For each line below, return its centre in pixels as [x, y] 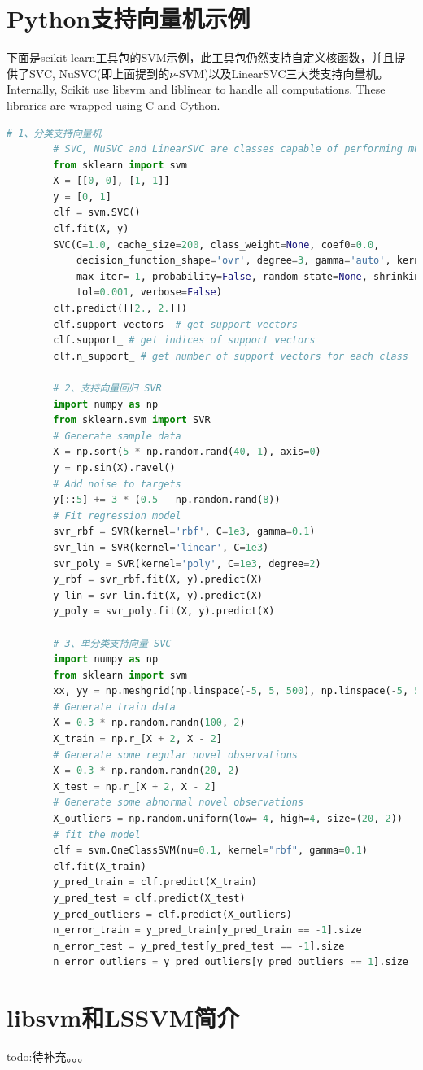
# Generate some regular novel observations [175, 755]
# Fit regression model [117, 515]
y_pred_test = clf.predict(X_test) [149, 898]
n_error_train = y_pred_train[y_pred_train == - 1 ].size [207, 930]
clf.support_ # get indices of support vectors [184, 341]
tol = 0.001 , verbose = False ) [149, 293]
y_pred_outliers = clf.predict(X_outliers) [172, 914]
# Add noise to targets [117, 484]
